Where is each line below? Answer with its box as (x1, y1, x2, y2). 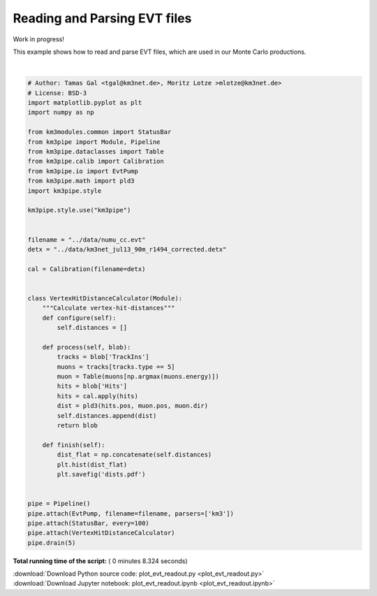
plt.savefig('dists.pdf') (57, 470, 146, 478)
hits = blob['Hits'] (57, 382, 128, 391)
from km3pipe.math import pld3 (27, 177, 135, 185)
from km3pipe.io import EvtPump (27, 167, 139, 175)
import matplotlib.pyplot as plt (27, 99, 142, 107)
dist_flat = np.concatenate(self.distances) (57, 451, 212, 459)
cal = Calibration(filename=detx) (27, 265, 146, 272)
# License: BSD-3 (27, 89, 87, 97)
